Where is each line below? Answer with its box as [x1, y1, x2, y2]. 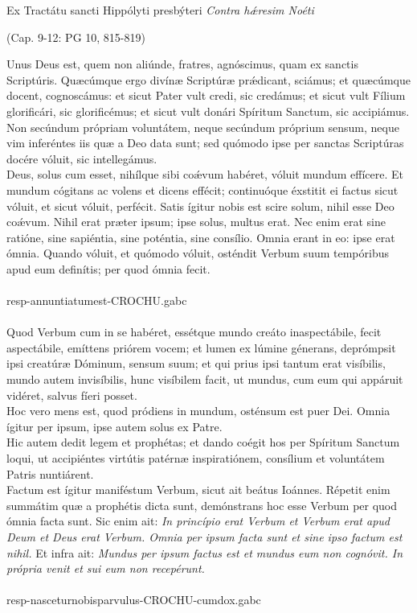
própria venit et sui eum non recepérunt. [6, 560, 205, 577]
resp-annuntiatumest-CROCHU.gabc [6, 292, 187, 309]
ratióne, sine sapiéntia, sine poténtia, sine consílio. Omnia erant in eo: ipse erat [6, 228, 395, 245]
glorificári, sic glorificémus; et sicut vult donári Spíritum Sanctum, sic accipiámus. [6, 102, 410, 119]
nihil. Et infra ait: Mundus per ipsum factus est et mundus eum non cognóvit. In [6, 544, 403, 561]
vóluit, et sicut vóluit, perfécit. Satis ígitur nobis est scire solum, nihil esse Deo [6, 197, 395, 214]
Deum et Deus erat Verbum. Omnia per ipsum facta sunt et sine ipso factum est [6, 529, 403, 545]
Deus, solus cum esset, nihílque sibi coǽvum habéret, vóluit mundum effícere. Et [6, 166, 404, 183]
